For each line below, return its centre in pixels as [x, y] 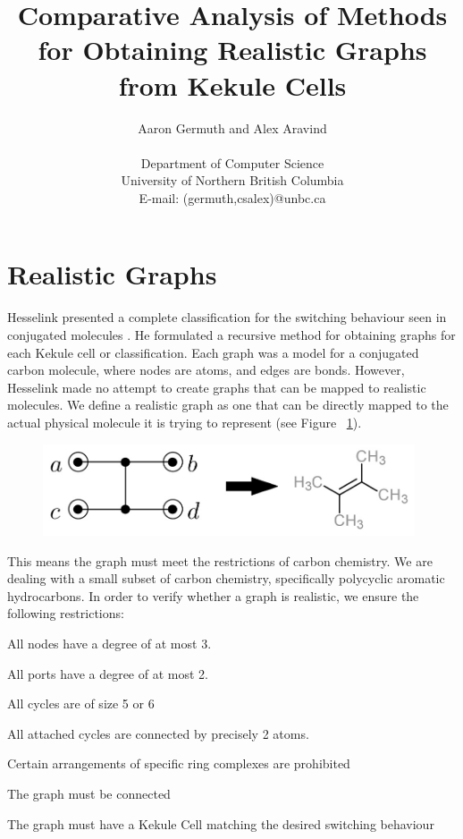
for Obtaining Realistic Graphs [232, 50]
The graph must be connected [89, 793]
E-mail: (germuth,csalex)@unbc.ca [232, 197]
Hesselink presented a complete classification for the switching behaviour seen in [227, 317]
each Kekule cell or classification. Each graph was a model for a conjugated [213, 352]
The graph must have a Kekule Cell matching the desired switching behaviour [221, 823]
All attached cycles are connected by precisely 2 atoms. [158, 733]
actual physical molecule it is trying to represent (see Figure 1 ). [185, 422]
